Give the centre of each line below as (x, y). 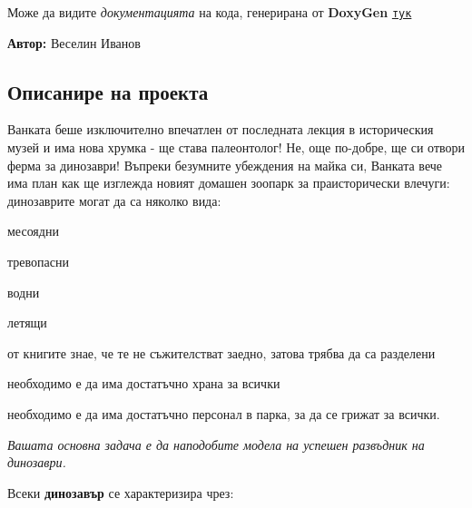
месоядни (33, 231)
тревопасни (38, 262)
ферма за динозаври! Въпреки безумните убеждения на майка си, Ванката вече (225, 165)
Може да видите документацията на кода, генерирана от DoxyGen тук (210, 12)
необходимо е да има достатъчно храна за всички (144, 383)
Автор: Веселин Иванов (74, 42)
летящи (27, 322)
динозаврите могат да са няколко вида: (114, 200)
